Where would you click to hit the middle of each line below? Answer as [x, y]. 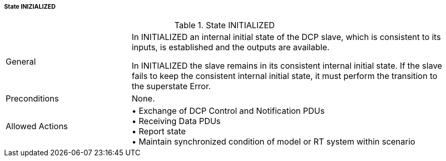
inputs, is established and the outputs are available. [230, 47]
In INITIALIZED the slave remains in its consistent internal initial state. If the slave [287, 66]
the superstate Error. [171, 86]
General [21, 62]
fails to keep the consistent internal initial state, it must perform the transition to [285, 76]
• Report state [159, 132]
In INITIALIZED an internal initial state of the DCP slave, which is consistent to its [286, 37]
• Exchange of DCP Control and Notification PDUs [228, 111]
